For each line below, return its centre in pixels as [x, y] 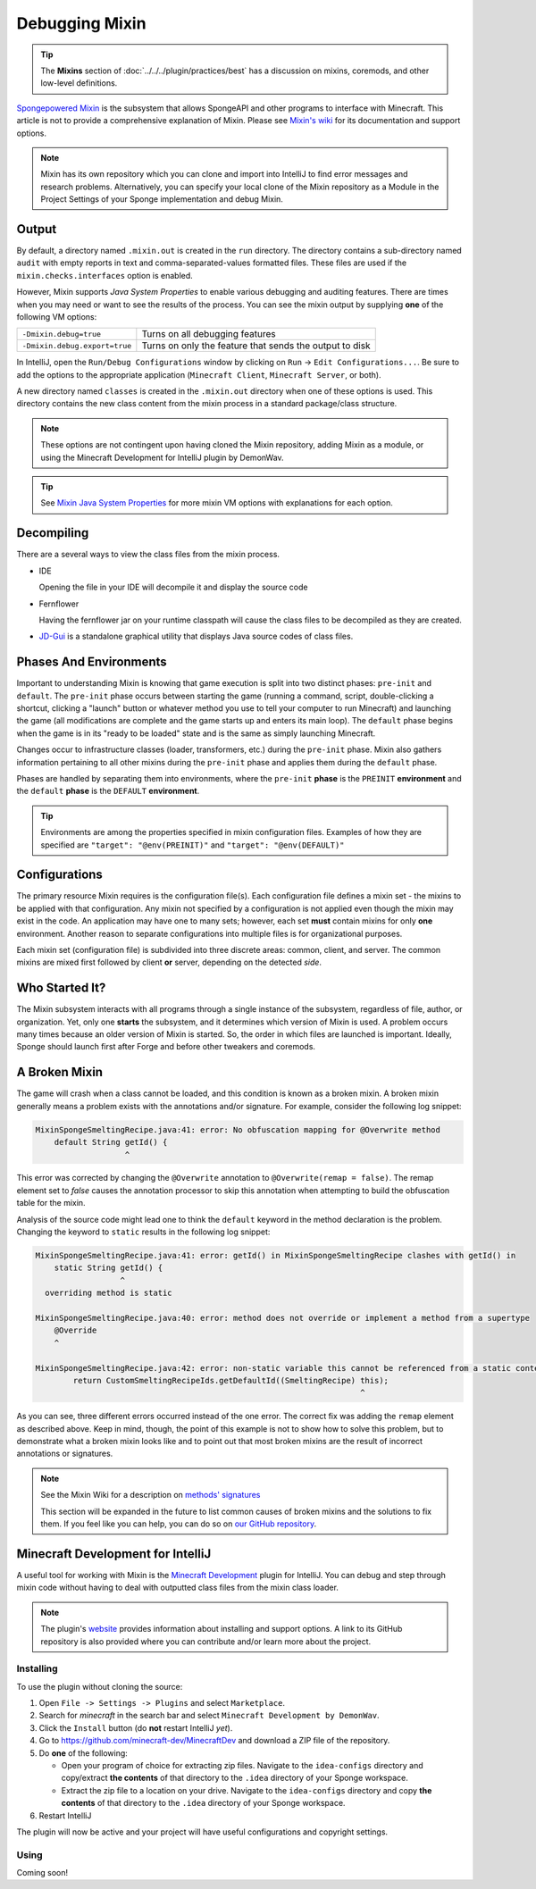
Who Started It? [61, 988]
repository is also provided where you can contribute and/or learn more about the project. [206, 1641]
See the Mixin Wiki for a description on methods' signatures [151, 1495]
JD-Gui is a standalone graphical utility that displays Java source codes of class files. [196, 636]
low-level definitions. [79, 83]
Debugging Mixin [81, 23]
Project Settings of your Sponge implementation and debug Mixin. [162, 199]
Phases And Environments [92, 662]
